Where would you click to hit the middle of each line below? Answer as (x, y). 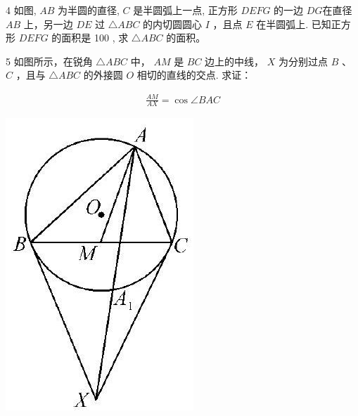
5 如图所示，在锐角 (49, 61)
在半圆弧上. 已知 (294, 24)
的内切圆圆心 (173, 24)
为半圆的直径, (89, 10)
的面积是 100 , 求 (90, 38)
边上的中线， (235, 61)
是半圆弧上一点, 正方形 (185, 10)
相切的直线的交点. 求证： (194, 75)
